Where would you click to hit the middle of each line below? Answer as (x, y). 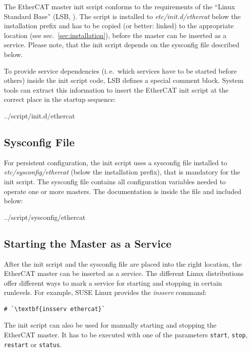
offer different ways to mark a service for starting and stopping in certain (113, 283)
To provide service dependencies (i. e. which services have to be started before (120, 70)
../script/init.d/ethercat (39, 115)
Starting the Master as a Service (88, 243)
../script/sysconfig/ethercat (45, 217)
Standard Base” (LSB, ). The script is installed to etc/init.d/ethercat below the (122, 16)
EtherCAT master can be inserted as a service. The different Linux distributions (124, 273)
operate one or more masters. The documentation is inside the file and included (123, 191)
